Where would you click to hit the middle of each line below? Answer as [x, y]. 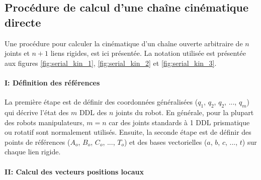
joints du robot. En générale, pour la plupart [185, 112]
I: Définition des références [52, 82]
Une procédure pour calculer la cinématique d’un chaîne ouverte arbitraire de [124, 43]
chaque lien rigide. [33, 152]
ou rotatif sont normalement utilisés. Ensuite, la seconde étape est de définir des [128, 132]
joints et [17, 53]
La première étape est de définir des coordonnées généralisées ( [101, 102]
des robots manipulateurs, [45, 122]
